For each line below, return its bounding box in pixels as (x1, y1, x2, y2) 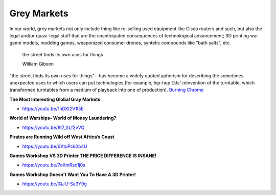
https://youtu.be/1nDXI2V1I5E (22, 105, 84, 112)
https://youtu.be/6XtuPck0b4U (22, 143, 87, 149)
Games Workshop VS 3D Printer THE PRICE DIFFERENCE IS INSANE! (9, 153, 157, 159)
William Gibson (22, 61, 54, 67)
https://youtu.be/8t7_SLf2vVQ (22, 124, 85, 131)
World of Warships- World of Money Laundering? (9, 115, 117, 121)
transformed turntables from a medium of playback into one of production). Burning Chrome (9, 87, 204, 93)
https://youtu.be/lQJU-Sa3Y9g (22, 181, 87, 187)
